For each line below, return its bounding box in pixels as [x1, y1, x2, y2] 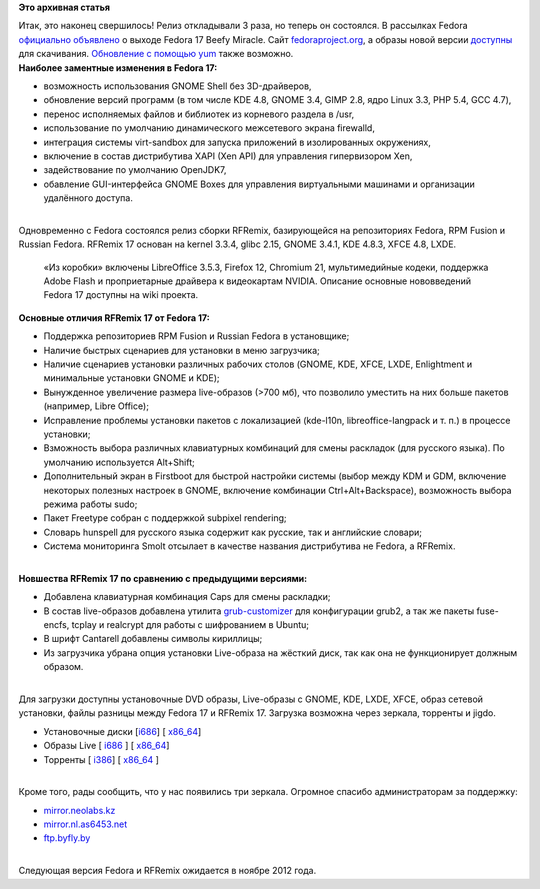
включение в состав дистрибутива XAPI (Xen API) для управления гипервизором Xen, [43, 150, 413, 162]
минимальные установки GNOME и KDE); [43, 372, 220, 384]
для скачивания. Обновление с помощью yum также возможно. [18, 48, 294, 60]
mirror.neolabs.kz [43, 804, 116, 816]
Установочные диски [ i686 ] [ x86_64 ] [43, 725, 202, 737]
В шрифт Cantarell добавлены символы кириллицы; [43, 633, 263, 645]
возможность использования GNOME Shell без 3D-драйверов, [43, 80, 312, 92]
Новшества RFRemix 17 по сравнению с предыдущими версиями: [18, 572, 308, 584]
